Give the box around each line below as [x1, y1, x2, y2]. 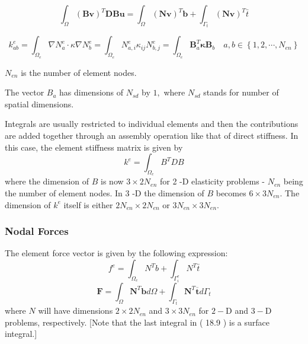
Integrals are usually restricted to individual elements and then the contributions [5, 117, 299, 130]
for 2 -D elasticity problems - [160, 175, 265, 187]
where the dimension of [5, 175, 89, 187]
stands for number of [203, 86, 279, 98]
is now [101, 175, 124, 187]
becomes [216, 187, 246, 199]
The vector [5, 86, 44, 98]
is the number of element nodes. [21, 66, 137, 78]
